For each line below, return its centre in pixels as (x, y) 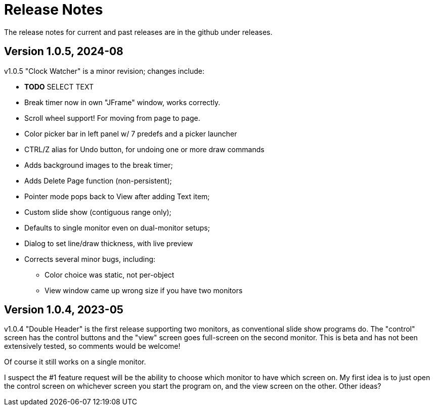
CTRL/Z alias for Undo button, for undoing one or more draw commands (144, 149)
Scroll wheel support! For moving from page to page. (112, 118)
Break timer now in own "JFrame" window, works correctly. (122, 102)
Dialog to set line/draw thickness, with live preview (109, 243)
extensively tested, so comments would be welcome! (92, 346)
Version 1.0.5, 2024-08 (64, 52)
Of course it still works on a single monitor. (75, 362)
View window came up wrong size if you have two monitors (144, 290)
